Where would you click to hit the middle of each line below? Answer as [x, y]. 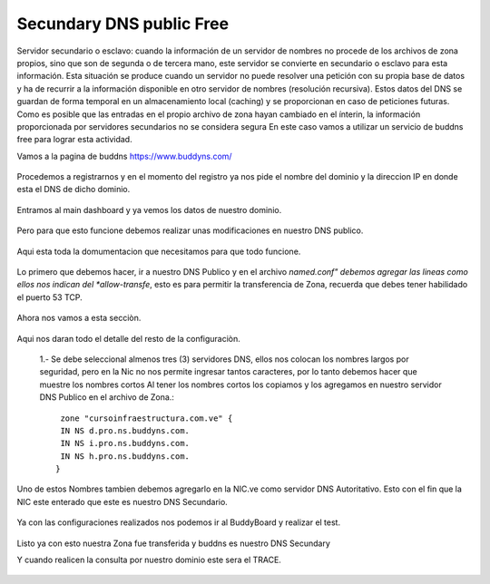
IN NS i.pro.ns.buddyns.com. [125, 443]
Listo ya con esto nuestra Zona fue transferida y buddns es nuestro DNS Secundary [174, 543]
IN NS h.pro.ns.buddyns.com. [125, 456]
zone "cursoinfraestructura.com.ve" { [147, 418]
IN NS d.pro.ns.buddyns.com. [125, 430]
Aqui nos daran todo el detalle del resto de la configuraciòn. [128, 338]
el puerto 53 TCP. [50, 297]
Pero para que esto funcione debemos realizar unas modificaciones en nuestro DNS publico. [190, 230]
